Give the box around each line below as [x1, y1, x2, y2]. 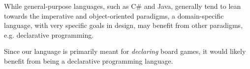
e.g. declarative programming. [4, 29, 94, 40]
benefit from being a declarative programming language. [4, 55, 173, 66]
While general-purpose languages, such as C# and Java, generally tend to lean [4, 1, 241, 11]
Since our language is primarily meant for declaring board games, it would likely [4, 46, 246, 56]
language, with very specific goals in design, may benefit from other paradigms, [4, 20, 243, 30]
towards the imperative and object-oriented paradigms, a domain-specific [4, 10, 224, 21]
